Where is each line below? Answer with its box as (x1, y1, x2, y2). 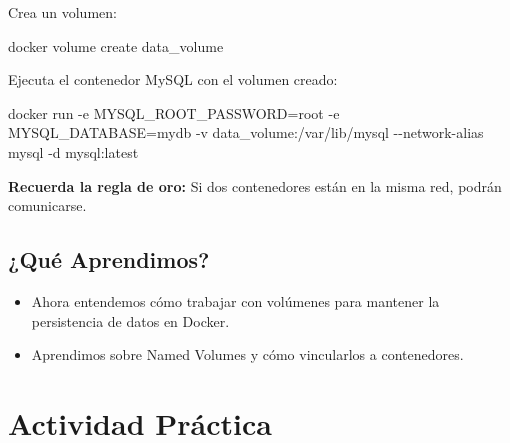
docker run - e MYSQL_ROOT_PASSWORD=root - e (8, 102, 340, 123)
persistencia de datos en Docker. (31, 310, 230, 331)
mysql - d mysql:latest (8, 141, 139, 162)
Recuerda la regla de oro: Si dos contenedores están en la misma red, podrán (8, 175, 502, 196)
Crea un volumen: (8, 2, 117, 22)
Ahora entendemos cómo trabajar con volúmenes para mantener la (31, 290, 440, 311)
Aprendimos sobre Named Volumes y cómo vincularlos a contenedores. (31, 344, 464, 365)
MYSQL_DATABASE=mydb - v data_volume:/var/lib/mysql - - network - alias (8, 122, 484, 143)
